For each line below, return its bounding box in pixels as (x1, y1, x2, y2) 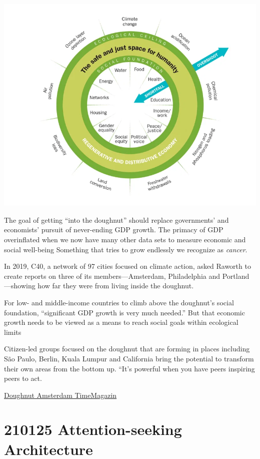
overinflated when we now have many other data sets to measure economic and (4, 234, 246, 244)
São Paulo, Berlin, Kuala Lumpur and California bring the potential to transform (4, 353, 254, 363)
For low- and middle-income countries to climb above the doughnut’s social (4, 297, 234, 307)
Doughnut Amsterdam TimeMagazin (4, 389, 117, 400)
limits (4, 326, 21, 337)
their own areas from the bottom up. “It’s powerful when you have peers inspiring (4, 363, 255, 373)
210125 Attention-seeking (4, 419, 182, 439)
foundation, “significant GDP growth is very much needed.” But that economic (4, 307, 245, 317)
